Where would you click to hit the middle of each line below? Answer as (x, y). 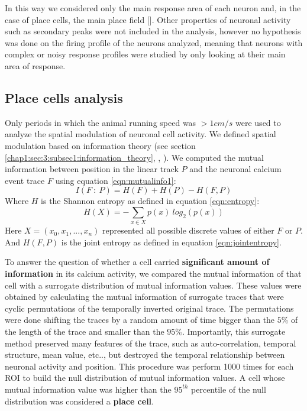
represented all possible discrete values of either (188, 230)
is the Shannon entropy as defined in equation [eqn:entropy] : (150, 201)
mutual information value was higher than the (88, 389)
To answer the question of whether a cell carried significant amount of (137, 262)
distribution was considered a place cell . (79, 401)
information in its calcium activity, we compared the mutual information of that (153, 274)
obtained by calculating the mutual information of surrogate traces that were (144, 297)
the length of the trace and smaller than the (85, 331)
